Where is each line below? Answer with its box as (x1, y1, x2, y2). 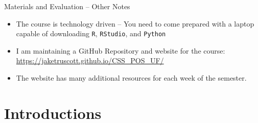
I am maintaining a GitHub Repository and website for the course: (16, 45, 225, 56)
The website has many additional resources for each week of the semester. (16, 72, 247, 83)
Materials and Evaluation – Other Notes (4, 1, 130, 11)
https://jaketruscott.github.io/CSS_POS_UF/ (16, 55, 164, 66)
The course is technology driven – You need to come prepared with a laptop (16, 18, 254, 29)
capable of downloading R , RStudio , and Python (16, 28, 166, 39)
